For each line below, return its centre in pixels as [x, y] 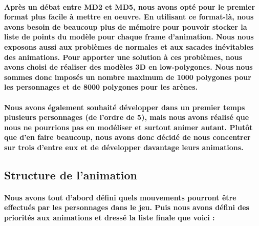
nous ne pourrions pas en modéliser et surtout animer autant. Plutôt [128, 127]
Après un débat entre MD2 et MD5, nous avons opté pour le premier [130, 6]
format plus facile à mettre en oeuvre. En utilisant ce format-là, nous [129, 17]
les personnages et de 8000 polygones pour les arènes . [101, 87]
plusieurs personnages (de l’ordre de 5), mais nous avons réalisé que [127, 117]
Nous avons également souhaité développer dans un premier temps [125, 107]
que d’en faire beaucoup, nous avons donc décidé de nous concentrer [127, 137]
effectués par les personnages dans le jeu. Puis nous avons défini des [127, 207]
